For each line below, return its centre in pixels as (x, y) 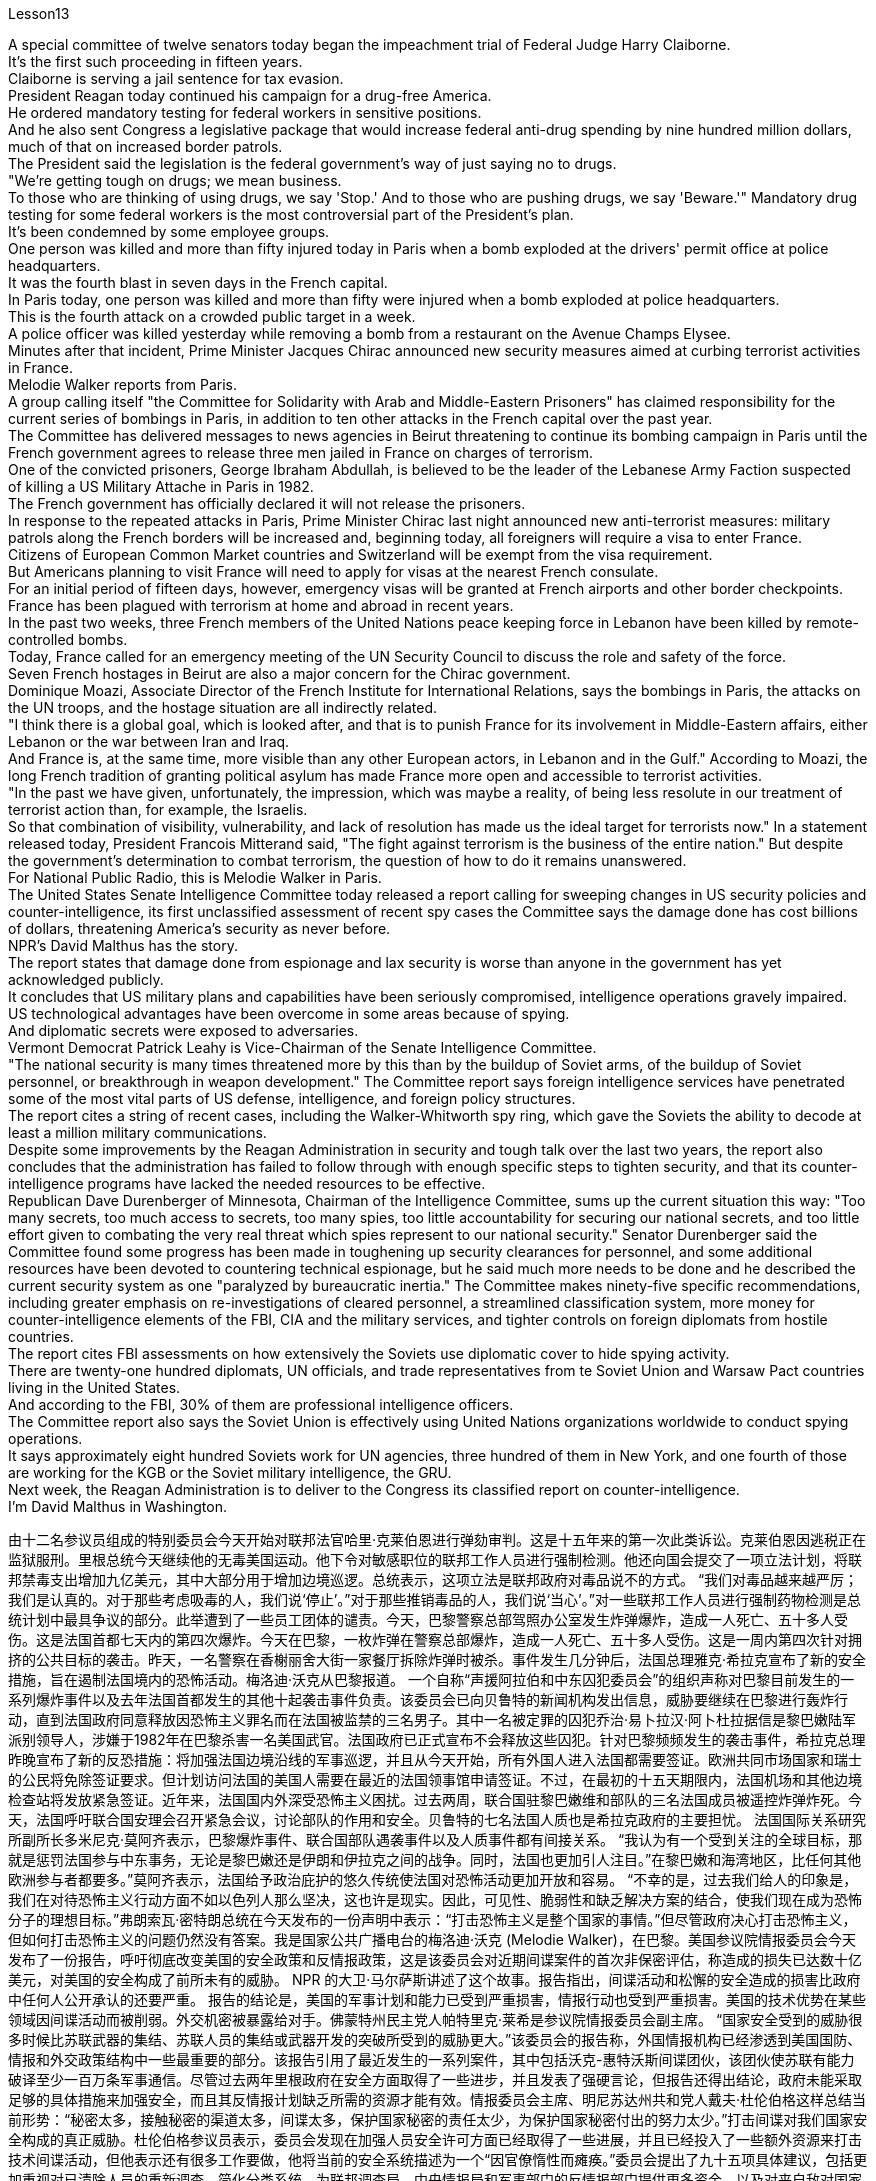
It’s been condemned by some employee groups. (169, 231)
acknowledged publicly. (86, 979)
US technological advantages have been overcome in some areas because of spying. (289, 1013)
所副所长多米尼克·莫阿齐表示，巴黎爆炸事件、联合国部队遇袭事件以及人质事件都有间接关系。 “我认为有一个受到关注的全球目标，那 (435, 1839)
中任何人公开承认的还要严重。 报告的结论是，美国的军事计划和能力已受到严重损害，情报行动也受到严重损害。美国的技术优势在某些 (437, 1999)
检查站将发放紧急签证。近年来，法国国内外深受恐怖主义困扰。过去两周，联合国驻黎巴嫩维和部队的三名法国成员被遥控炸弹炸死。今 (435, 1799)
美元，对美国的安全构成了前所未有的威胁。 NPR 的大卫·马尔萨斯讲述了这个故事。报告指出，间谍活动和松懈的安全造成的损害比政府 (434, 1979)
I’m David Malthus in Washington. (118, 1506)
